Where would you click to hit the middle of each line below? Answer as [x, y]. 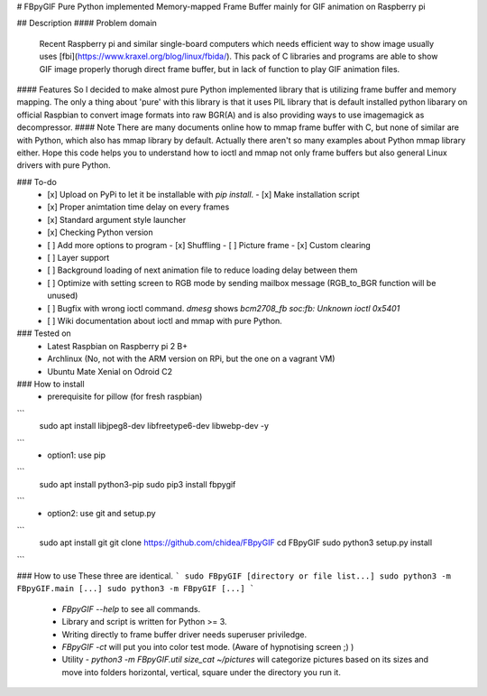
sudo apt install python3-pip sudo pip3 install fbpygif [138, 484]
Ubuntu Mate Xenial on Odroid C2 [110, 371]
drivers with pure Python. [64, 165]
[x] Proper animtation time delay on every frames [138, 207]
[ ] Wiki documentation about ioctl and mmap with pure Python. [165, 320]
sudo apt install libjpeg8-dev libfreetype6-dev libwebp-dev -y [154, 426]
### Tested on [44, 333]
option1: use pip [77, 455]
